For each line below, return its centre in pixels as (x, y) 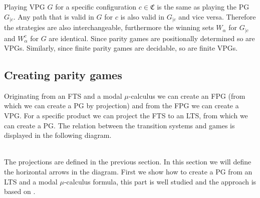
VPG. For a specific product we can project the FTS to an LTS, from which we (126, 116)
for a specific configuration (96, 7)
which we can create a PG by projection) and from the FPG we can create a (121, 106)
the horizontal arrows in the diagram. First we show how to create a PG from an (128, 172)
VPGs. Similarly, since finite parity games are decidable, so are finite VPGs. (121, 48)
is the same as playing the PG (203, 7)
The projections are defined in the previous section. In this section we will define (128, 162)
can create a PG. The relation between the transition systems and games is (119, 125)
